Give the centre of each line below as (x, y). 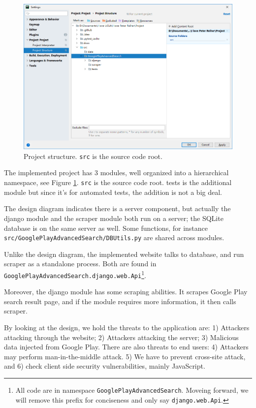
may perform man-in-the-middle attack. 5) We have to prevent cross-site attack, (125, 356)
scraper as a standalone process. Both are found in (80, 264)
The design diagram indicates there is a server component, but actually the (117, 208)
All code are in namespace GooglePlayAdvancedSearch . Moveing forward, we (132, 390)
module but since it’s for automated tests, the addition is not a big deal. (113, 192)
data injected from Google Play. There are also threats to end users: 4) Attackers (126, 347)
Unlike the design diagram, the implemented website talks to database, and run (124, 254)
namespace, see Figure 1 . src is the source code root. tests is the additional (118, 182)
